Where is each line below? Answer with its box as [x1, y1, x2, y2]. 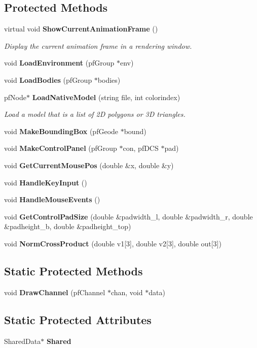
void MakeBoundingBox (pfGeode [4, 125, 119, 136]
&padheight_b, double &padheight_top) [4, 221, 131, 232]
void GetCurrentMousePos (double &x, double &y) [4, 160, 174, 170]
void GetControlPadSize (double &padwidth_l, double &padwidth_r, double [4, 211, 253, 222]
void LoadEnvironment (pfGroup [4, 57, 115, 68]
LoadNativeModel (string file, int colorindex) [32, 91, 180, 102]
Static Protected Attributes [4, 311, 152, 327]
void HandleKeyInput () [4, 177, 87, 187]
